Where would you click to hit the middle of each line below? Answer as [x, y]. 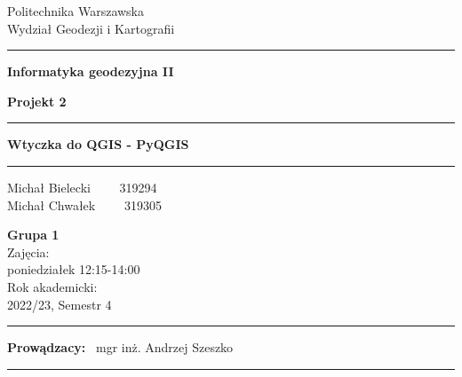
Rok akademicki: [52, 286]
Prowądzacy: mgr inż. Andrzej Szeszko [120, 347]
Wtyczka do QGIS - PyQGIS [98, 144]
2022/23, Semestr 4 [60, 304]
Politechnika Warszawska [76, 11]
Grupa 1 [33, 235]
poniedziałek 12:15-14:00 [74, 269]
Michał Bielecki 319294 [82, 187]
